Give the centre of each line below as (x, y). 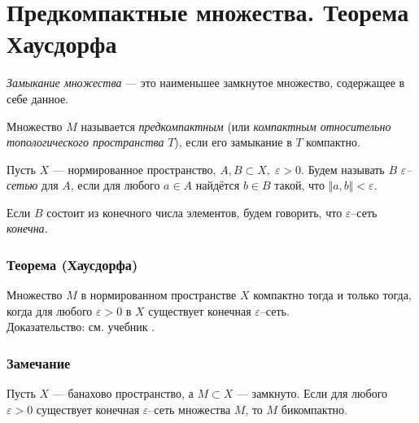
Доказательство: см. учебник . (81, 327)
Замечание (39, 362)
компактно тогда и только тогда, (332, 295)
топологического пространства (85, 142)
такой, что (299, 185)
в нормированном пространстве (159, 295)
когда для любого (50, 310)
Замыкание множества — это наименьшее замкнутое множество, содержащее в (206, 83)
